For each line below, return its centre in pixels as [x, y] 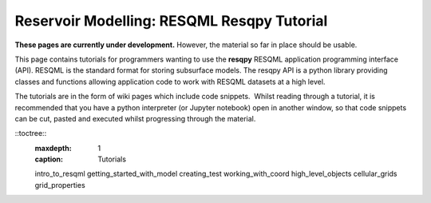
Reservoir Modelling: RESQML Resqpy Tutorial [171, 21]
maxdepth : [53, 148]
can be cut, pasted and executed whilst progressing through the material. [135, 118]
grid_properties [60, 185]
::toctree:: [31, 133]
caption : [49, 159]
